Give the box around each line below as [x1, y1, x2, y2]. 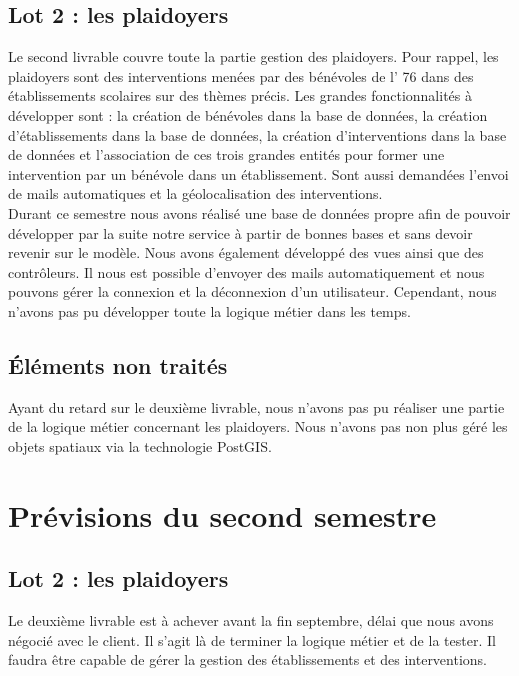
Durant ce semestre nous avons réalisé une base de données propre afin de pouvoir [8, 202, 511, 223]
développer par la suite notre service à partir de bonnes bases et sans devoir [8, 222, 473, 243]
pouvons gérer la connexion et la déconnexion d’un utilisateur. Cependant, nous [8, 281, 497, 302]
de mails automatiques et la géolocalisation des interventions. [8, 183, 383, 204]
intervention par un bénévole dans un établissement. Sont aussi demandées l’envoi [8, 163, 509, 184]
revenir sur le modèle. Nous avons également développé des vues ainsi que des [8, 242, 484, 263]
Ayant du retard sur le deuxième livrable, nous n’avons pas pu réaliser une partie [8, 396, 505, 417]
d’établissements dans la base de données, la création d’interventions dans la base [8, 124, 507, 145]
